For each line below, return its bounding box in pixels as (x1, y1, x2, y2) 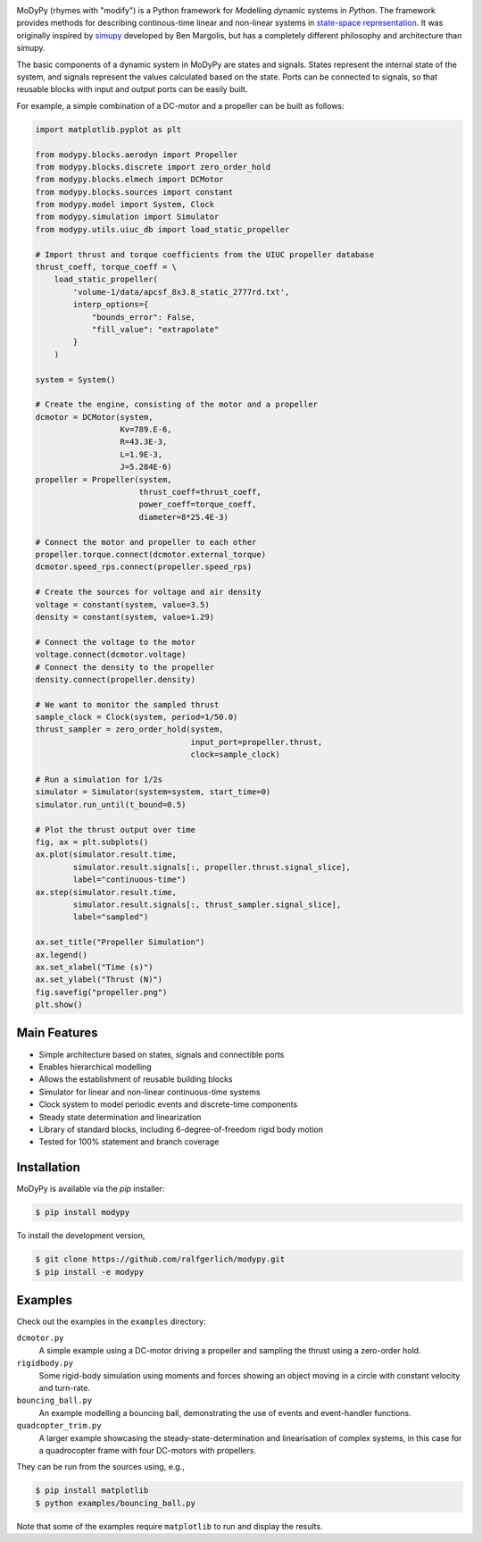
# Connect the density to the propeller (35, 662, 214, 672)
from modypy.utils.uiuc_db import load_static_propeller (35, 224, 290, 234)
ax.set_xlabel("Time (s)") (35, 961, 154, 972)
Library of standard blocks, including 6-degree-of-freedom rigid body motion (38, 1124, 324, 1135)
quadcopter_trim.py (16, 1420, 102, 1431)
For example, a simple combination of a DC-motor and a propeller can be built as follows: (16, 100, 345, 111)
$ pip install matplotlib (35, 1486, 149, 1496)
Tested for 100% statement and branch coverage (38, 1136, 220, 1147)
